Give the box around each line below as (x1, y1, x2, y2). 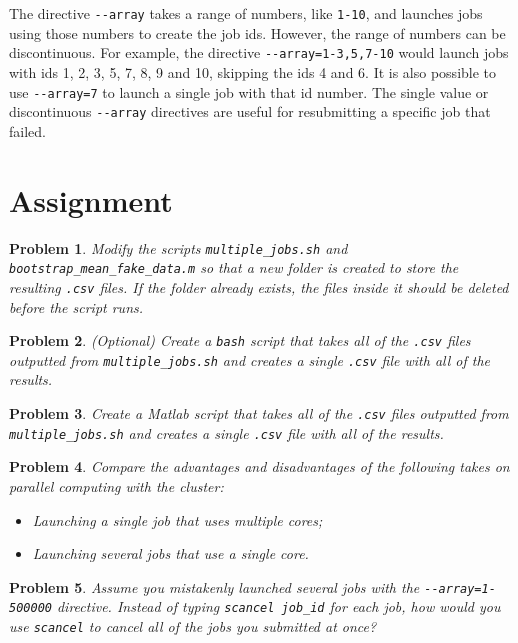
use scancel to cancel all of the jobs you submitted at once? (9, 616, 377, 636)
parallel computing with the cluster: (9, 475, 224, 496)
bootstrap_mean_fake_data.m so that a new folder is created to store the (9, 257, 459, 278)
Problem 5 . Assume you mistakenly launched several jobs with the (9, 576, 420, 597)
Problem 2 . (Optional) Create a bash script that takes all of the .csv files (9, 330, 471, 351)
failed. (9, 120, 46, 141)
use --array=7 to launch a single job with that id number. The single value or (9, 81, 489, 102)
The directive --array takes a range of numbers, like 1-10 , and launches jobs (9, 3, 483, 23)
